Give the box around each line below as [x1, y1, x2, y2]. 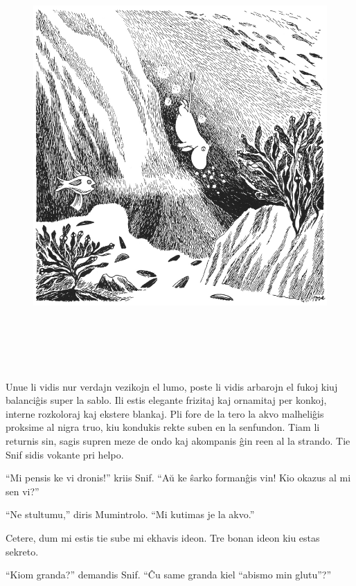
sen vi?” [6, 483, 39, 498]
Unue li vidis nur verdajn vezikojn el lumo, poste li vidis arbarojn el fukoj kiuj [6, 379, 338, 393]
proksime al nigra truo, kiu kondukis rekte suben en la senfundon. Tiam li [6, 420, 320, 434]
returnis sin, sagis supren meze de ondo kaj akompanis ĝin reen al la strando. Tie [6, 433, 350, 447]
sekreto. [6, 544, 39, 558]
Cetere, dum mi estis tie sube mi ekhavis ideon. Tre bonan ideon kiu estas [6, 530, 320, 544]
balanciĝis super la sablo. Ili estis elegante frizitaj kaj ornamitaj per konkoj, [6, 393, 327, 407]
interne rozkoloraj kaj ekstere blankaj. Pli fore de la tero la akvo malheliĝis [6, 406, 324, 420]
